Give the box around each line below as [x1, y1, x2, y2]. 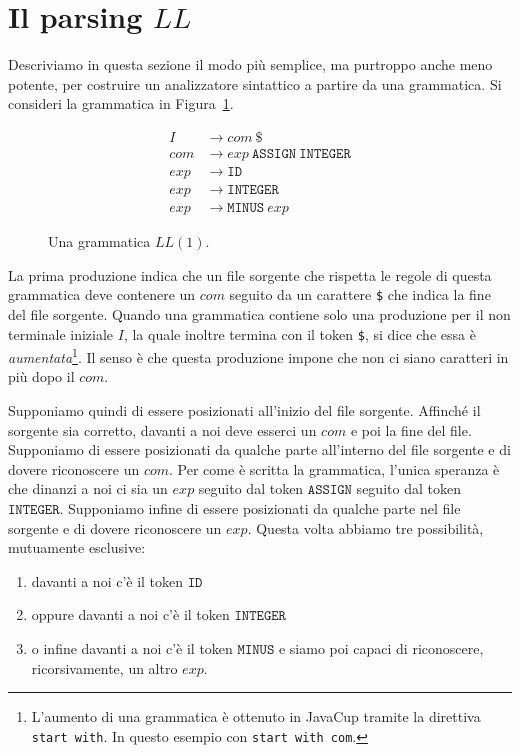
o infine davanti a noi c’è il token [31, 637, 233, 658]
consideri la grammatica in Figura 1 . [8, 93, 234, 114]
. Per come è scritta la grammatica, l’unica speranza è [169, 458, 500, 479]
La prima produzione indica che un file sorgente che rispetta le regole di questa [8, 264, 492, 285]
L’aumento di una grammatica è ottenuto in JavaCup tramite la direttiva [31, 706, 481, 727]
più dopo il [8, 366, 75, 387]
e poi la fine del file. [350, 419, 472, 440]
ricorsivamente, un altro [31, 657, 178, 678]
